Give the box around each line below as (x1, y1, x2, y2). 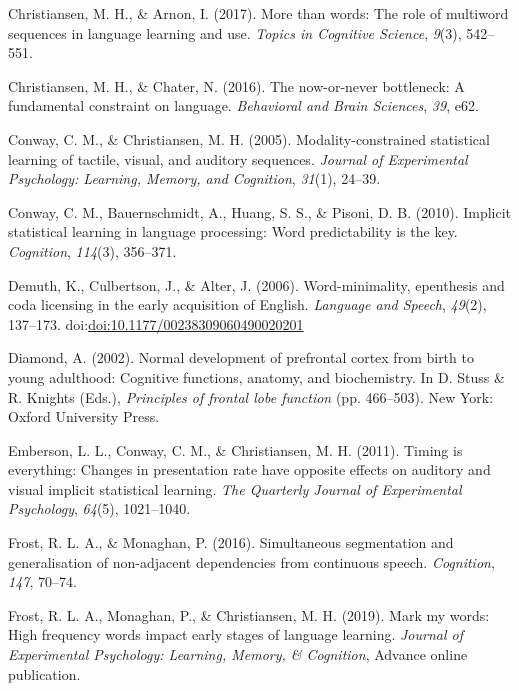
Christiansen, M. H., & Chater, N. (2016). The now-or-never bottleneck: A (8, 75, 465, 96)
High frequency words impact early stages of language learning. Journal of (8, 624, 463, 645)
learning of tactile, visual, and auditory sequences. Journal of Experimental (8, 148, 468, 169)
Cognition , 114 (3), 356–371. (8, 240, 177, 261)
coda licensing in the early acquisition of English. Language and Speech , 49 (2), (8, 294, 487, 315)
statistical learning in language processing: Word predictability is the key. (8, 221, 458, 242)
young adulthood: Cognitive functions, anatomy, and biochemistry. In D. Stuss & (8, 366, 505, 387)
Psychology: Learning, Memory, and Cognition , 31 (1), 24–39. (8, 168, 381, 189)
